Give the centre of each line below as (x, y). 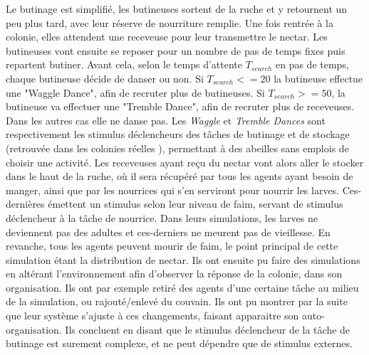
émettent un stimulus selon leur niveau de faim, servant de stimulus (196, 204)
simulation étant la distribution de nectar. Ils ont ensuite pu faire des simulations (183, 259)
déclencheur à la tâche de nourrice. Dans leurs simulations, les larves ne (162, 217)
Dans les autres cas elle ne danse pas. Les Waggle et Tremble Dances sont (166, 120)
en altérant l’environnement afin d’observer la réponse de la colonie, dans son (174, 274)
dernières (25, 204)
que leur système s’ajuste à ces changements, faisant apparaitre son (152, 316)
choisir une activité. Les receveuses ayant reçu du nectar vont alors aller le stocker (185, 162)
